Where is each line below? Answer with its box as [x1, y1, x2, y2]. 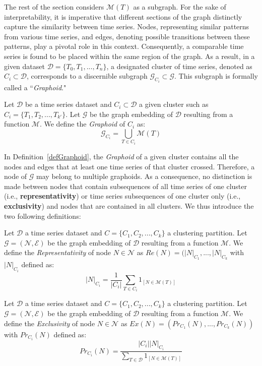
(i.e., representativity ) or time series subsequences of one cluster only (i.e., [4, 191, 241, 201]
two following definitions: [4, 210, 81, 221]
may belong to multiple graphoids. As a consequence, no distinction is [36, 171, 252, 181]
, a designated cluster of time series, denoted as [106, 60, 252, 71]
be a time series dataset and [25, 99, 112, 109]
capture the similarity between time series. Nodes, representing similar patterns [4, 21, 249, 32]
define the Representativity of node [4, 247, 111, 258]
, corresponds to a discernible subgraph [27, 71, 148, 81]
